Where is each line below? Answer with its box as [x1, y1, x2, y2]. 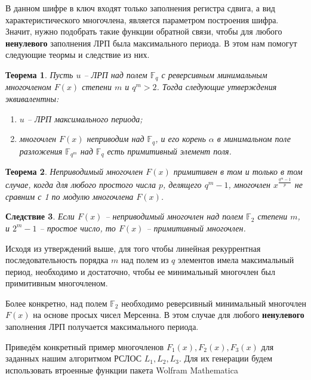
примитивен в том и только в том [173, 165, 303, 178]
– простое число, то [39, 221, 116, 234]
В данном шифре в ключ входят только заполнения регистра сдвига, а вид [5, 2, 275, 14]
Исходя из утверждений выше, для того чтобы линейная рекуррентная [5, 242, 261, 254]
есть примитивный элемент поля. [107, 144, 232, 157]
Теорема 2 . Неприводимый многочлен [5, 165, 143, 178]
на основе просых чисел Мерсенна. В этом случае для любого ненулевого [33, 308, 304, 321]
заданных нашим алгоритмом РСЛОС [5, 352, 142, 364]
